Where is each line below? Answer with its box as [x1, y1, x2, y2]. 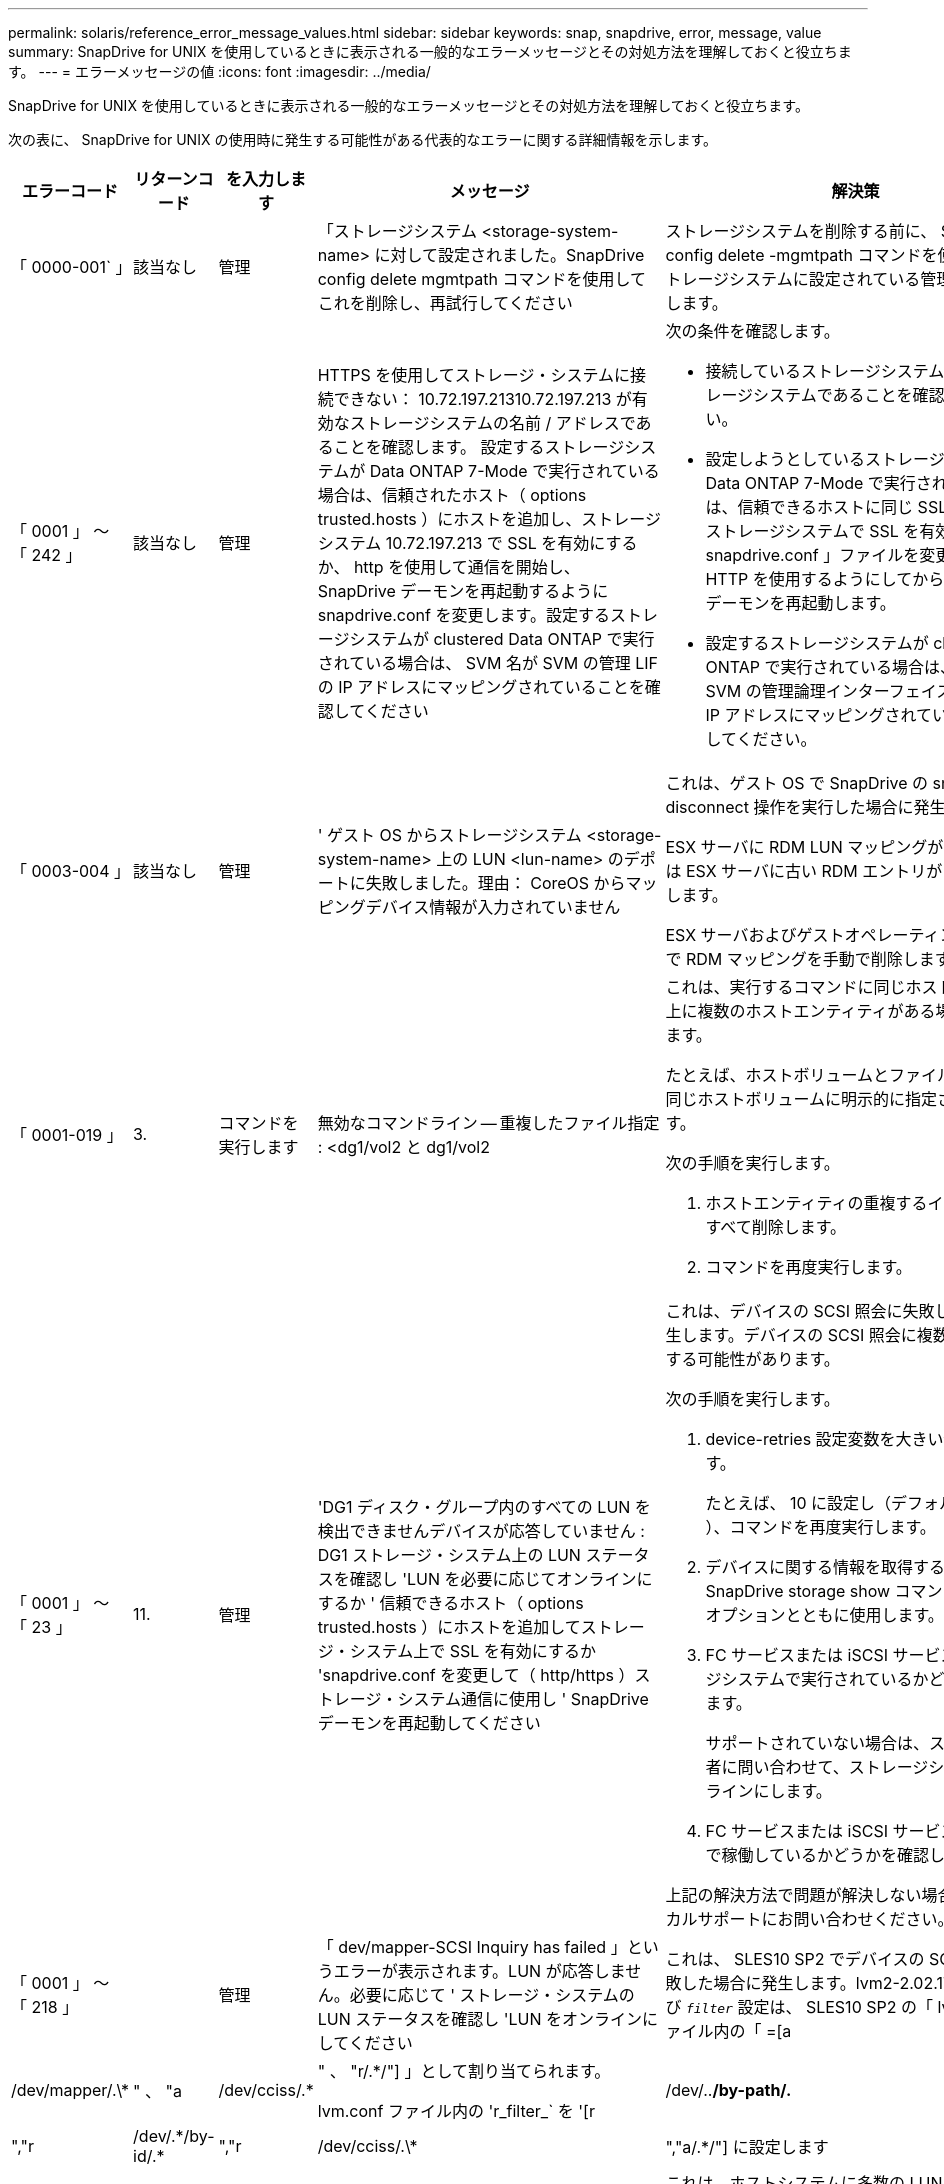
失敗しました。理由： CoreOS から [365, 873, 626, 893]
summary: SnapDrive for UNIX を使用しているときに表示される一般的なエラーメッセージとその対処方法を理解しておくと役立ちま [8, 43, 852, 60]
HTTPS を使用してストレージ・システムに [317, 365, 630, 385]
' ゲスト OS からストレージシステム [317, 825, 582, 845]
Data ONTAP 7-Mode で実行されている [369, 461, 660, 481]
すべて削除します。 [705, 1217, 847, 1237]
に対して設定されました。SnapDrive [374, 245, 645, 265]
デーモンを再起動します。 [705, 593, 896, 613]
